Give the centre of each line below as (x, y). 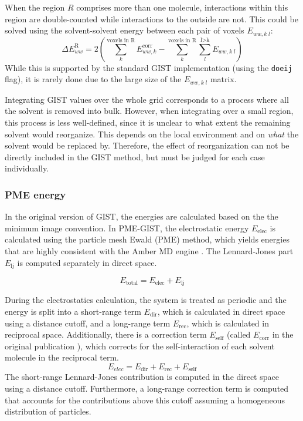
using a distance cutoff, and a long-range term (88, 323)
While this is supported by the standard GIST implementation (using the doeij (149, 67)
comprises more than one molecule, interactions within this (182, 7)
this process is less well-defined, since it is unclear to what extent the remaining (148, 122)
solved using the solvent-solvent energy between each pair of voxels (125, 30)
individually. (27, 168)
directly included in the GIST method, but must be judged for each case (135, 156)
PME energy (35, 194)
